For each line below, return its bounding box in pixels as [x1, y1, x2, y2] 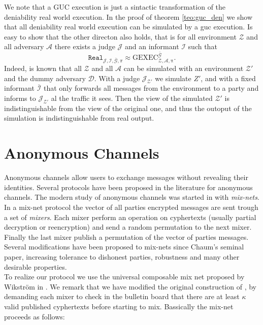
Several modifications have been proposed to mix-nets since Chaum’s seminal [4, 241, 244, 252]
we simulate [155, 73, 191, 83]
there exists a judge [54, 41, 115, 52]
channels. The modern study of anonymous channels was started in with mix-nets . [4, 192, 259, 202]
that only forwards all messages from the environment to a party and [43, 83, 259, 93]
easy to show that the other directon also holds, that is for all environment [4, 31, 237, 42]
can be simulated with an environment [123, 63, 244, 74]
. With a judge [94, 73, 140, 83]
